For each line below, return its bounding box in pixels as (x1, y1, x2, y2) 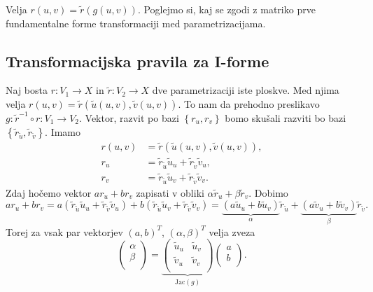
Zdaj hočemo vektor (6, 185, 92, 200)
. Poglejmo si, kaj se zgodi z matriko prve (137, 2, 316, 16)
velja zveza (209, 224, 255, 239)
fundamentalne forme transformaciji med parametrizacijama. (6, 15, 266, 30)
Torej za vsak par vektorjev (6, 224, 123, 239)
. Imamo (45, 124, 81, 139)
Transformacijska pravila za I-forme (6, 50, 269, 71)
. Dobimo (248, 185, 288, 200)
